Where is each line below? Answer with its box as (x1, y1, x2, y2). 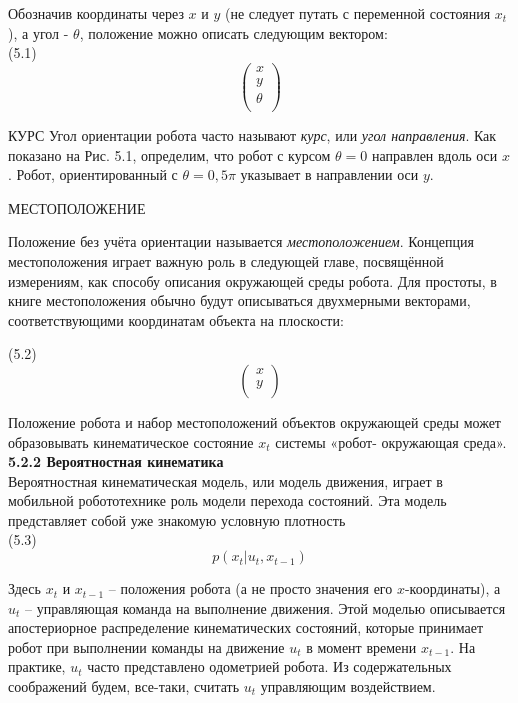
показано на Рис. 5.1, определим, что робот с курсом (8, 144, 331, 165)
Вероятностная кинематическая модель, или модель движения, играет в (8, 470, 443, 491)
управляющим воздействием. (260, 676, 436, 697)
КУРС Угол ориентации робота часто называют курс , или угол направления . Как (8, 124, 497, 145)
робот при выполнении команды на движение (8, 636, 285, 657)
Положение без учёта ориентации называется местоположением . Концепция (8, 231, 474, 252)
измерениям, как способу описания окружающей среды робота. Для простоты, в (8, 270, 497, 291)
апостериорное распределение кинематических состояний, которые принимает (8, 617, 484, 638)
